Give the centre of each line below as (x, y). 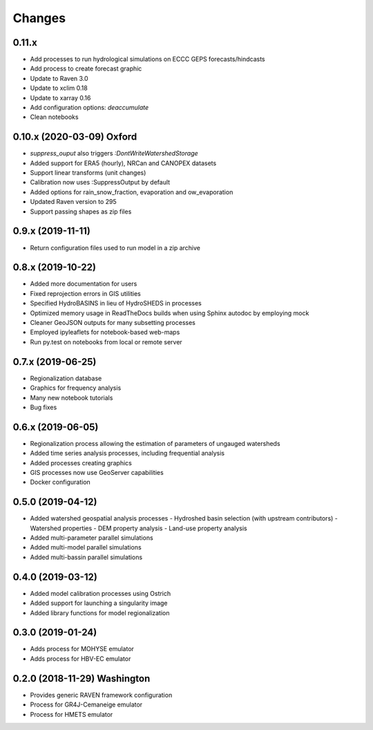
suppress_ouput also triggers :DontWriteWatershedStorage (114, 153)
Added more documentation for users (84, 284)
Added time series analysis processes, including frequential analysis (127, 453)
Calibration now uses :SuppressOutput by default (100, 182)
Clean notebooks (54, 117)
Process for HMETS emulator (71, 714)
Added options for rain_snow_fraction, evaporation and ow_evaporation (132, 192)
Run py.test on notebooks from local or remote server (106, 341)
